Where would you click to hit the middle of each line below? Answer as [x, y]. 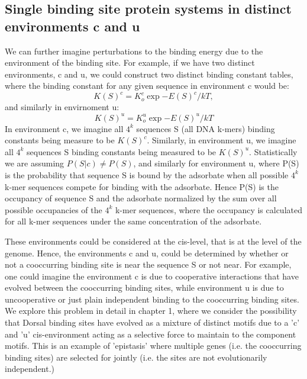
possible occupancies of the [54, 209]
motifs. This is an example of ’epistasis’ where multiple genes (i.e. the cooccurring [153, 346]
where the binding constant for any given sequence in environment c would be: [147, 86]
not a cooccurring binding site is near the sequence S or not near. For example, [148, 264]
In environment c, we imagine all [64, 128]
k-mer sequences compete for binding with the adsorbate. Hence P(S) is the [142, 186]
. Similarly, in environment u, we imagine [222, 140]
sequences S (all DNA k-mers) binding [206, 128]
